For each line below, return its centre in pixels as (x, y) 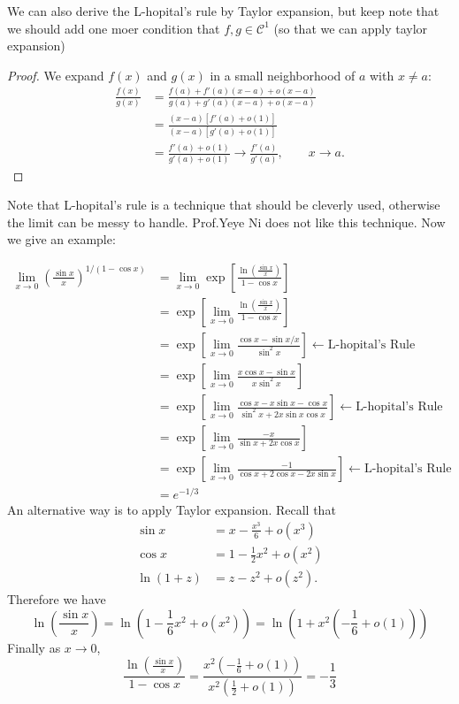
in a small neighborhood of (283, 75)
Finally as (34, 647)
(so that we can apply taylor (351, 28)
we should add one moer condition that (114, 28)
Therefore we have (57, 599)
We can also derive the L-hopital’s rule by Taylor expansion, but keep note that (223, 11)
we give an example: (61, 239)
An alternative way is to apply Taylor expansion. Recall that (172, 510)
